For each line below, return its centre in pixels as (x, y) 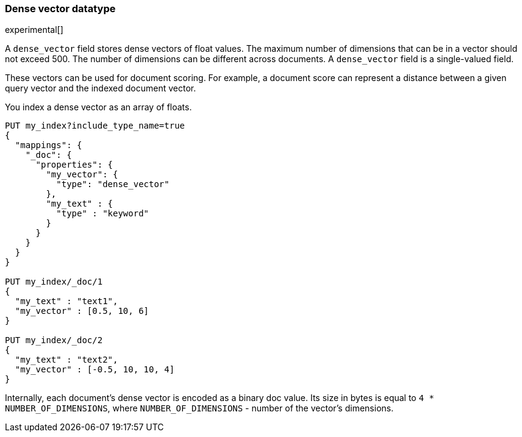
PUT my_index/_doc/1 (54, 282)
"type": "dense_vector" (113, 184)
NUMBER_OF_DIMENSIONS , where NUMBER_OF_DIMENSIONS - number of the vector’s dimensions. (199, 408)
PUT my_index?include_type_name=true (95, 126)
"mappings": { (48, 145)
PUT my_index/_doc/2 (54, 340)
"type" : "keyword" (103, 214)
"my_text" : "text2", (66, 360)
